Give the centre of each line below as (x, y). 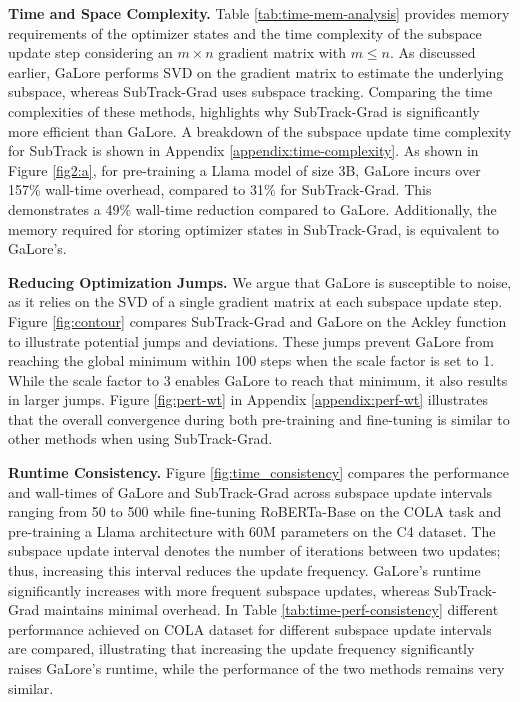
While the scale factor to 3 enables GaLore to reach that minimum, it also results (258, 379)
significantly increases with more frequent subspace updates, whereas (219, 589)
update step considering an (90, 52)
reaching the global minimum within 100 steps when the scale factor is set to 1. (251, 360)
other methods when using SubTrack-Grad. (140, 438)
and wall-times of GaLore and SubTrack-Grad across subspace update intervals (250, 491)
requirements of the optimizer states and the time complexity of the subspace (245, 32)
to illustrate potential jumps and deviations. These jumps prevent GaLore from (251, 340)
